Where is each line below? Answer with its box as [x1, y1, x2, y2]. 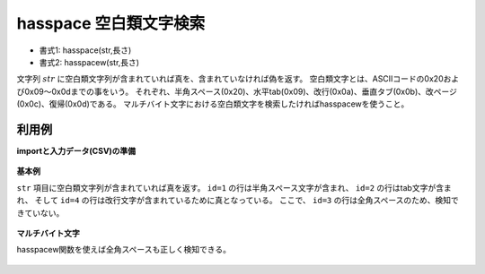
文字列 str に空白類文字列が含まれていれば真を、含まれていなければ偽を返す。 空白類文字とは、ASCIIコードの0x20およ [16, 73, 460, 84]
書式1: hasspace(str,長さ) [39, 45, 132, 56]
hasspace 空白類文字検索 [16, 13, 206, 33]
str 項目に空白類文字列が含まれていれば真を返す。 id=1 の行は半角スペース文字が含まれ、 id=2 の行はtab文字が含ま [16, 182, 453, 193]
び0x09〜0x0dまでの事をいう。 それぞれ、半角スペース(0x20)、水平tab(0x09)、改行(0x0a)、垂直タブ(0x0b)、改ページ [16, 86, 457, 97]
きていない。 [16, 207, 65, 218]
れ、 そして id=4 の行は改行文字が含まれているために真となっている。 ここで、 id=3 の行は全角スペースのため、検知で [16, 195, 460, 206]
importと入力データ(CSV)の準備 [16, 146, 137, 157]
